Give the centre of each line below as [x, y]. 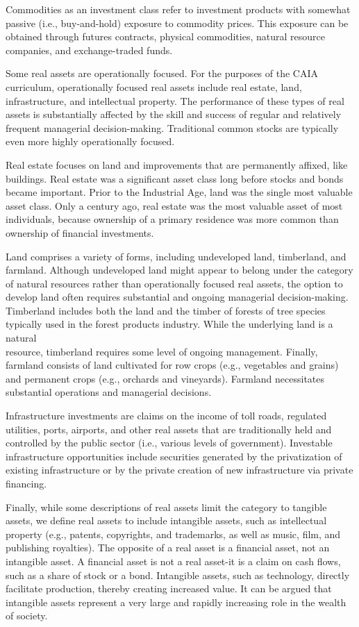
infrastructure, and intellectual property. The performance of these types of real [175, 100]
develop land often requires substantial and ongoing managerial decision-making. [177, 297]
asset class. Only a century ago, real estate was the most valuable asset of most [174, 205]
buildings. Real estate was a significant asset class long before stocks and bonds [175, 178]
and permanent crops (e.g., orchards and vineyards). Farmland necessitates [165, 378]
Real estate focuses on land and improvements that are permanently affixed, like [177, 164]
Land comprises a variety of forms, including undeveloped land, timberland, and [176, 256]
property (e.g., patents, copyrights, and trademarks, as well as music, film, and [173, 534]
